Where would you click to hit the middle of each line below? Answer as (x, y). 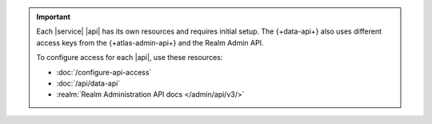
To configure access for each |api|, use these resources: (130, 58)
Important (54, 17)
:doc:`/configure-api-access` (104, 72)
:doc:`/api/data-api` (88, 83)
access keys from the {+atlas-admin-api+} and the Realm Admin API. (150, 42)
